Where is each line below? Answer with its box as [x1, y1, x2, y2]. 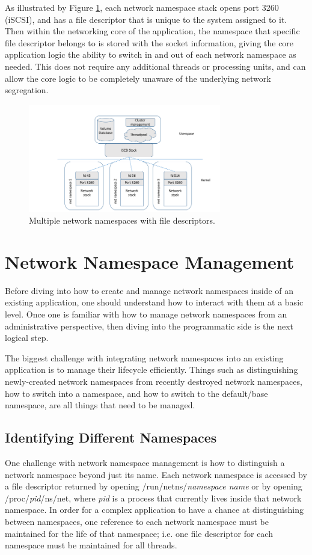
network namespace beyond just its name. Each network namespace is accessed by [5, 468, 307, 480]
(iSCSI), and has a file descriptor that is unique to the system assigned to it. [5, 13, 287, 25]
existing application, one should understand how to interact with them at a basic [5, 296, 304, 308]
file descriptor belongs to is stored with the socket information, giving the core [5, 36, 294, 49]
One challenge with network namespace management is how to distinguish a [5, 456, 285, 468]
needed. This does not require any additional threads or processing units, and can [5, 60, 306, 72]
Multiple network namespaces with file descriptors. [29, 214, 215, 227]
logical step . [5, 331, 49, 344]
